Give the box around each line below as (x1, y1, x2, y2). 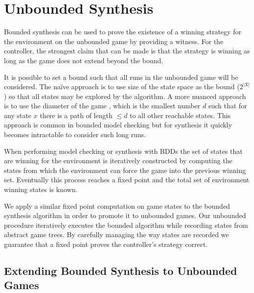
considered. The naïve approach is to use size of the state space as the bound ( (4, 81, 240, 92)
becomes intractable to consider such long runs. (4, 129, 146, 140)
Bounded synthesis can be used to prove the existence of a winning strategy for (4, 26, 241, 37)
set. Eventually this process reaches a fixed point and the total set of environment (4, 174, 250, 185)
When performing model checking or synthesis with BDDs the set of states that (4, 146, 243, 156)
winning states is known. (4, 184, 78, 195)
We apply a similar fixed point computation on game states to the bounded (4, 200, 230, 211)
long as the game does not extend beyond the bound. (4, 55, 163, 65)
